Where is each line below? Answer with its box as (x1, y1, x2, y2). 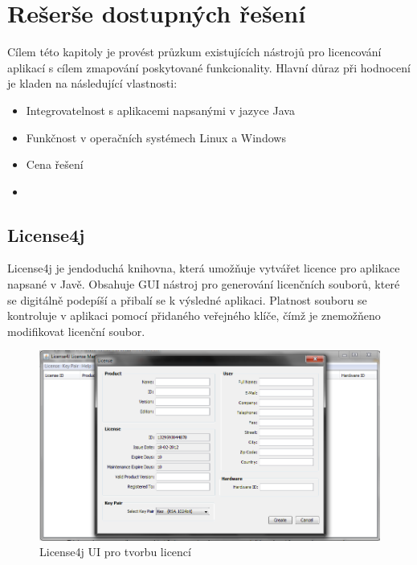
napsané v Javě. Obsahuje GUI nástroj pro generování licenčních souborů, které (7, 276, 400, 293)
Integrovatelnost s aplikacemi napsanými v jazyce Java (26, 101, 295, 118)
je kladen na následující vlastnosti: (7, 75, 178, 92)
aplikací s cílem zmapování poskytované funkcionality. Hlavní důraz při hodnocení (7, 59, 411, 76)
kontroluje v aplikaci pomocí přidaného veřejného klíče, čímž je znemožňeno (7, 307, 381, 324)
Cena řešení (26, 156, 84, 173)
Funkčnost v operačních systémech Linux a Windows (26, 129, 286, 145)
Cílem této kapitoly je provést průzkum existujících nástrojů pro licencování (7, 43, 382, 60)
